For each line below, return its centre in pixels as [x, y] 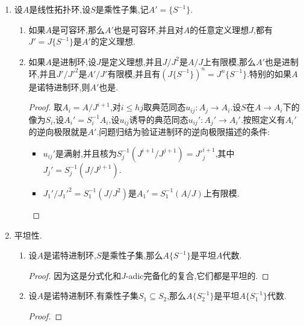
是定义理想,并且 [132, 61]
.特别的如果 [269, 73]
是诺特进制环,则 [59, 86]
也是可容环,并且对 [148, 29]
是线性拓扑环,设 [60, 9]
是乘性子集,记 [122, 9]
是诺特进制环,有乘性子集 [91, 296]
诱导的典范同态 [159, 119]
